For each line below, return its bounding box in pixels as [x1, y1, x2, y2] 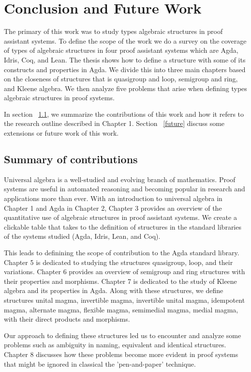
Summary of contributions [4, 152, 138, 167]
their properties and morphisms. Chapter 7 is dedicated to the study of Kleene [4, 276, 237, 286]
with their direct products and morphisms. [4, 314, 130, 324]
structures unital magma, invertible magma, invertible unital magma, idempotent [4, 294, 245, 305]
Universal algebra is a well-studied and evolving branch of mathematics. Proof [4, 174, 236, 184]
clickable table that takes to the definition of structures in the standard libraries [4, 221, 241, 232]
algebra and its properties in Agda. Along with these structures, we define [4, 285, 223, 295]
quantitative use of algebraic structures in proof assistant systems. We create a [4, 212, 237, 222]
